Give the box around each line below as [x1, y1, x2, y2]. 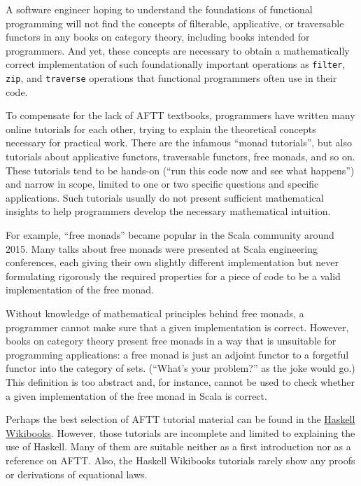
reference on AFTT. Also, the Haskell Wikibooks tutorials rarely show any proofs [6, 452, 355, 467]
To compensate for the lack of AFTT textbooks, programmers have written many [6, 108, 355, 123]
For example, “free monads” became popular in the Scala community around [6, 228, 334, 242]
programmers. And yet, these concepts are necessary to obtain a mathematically [6, 43, 350, 57]
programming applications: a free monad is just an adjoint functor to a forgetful [6, 347, 349, 361]
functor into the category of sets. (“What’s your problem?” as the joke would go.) [6, 361, 355, 375]
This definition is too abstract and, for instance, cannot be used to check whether [6, 374, 355, 389]
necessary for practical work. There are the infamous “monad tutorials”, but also [6, 135, 352, 150]
